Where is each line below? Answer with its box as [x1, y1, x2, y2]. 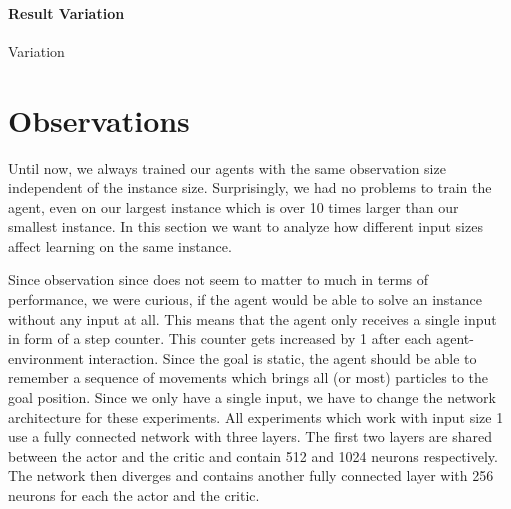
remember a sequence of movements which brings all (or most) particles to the [8, 367, 489, 388]
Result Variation [8, 2, 125, 23]
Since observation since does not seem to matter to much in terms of [8, 269, 429, 290]
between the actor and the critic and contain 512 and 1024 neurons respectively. [8, 445, 498, 466]
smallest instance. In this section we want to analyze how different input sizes [8, 216, 483, 237]
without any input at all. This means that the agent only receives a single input [8, 308, 497, 329]
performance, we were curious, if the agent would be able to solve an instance [8, 289, 483, 310]
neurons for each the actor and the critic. [8, 485, 260, 506]
